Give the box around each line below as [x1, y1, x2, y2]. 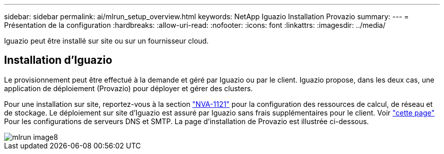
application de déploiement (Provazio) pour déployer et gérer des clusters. [4, 84, 253, 93]
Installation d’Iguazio [4, 54, 113, 67]
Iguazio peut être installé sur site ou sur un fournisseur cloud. [4, 36, 209, 45]
